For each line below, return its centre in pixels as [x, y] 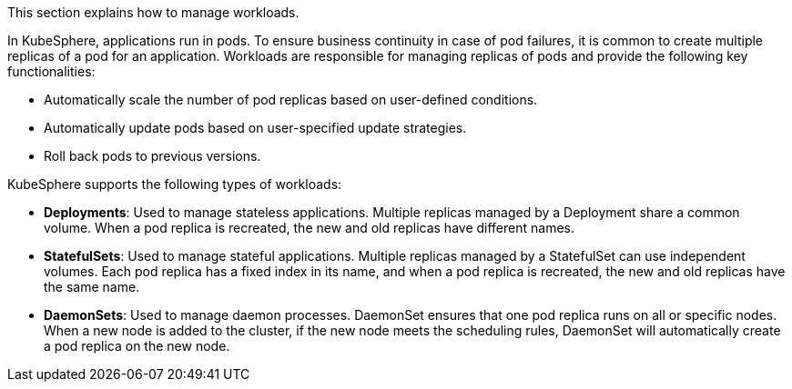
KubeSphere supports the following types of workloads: [175, 184]
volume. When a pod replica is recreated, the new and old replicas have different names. [310, 228]
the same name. [92, 287]
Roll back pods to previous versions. [152, 156]
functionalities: [51, 71]
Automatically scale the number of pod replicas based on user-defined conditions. [291, 100]
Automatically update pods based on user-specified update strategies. [255, 128]
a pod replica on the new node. [137, 346]
